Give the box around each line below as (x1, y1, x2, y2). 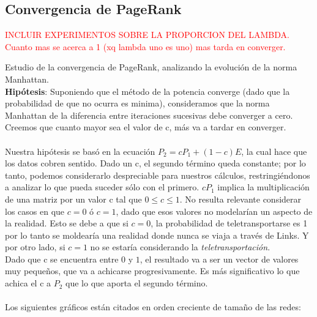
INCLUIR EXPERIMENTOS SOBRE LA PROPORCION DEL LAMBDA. (5, 28, 289, 41)
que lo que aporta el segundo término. (65, 277, 208, 289)
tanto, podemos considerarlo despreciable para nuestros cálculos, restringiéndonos (5, 168, 310, 181)
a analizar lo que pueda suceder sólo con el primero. (5, 181, 200, 193)
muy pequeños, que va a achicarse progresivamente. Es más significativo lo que (5, 264, 300, 277)
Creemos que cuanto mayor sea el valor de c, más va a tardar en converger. (5, 121, 286, 133)
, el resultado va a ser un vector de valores (140, 252, 299, 265)
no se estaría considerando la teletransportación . (90, 241, 270, 253)
